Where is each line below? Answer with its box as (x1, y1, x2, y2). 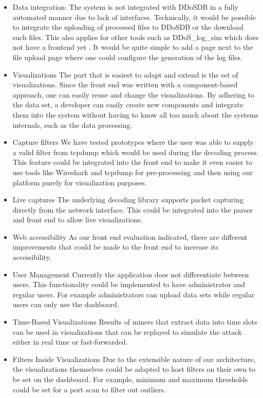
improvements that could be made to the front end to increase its (12, 241, 219, 252)
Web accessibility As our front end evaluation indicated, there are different (12, 231, 248, 242)
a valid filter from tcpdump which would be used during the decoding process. (12, 146, 259, 157)
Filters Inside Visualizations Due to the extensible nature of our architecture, (12, 353, 256, 364)
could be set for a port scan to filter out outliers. (12, 384, 166, 394)
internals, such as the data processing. (12, 119, 133, 130)
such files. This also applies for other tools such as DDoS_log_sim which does (12, 31, 259, 42)
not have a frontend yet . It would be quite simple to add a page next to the (12, 42, 253, 52)
